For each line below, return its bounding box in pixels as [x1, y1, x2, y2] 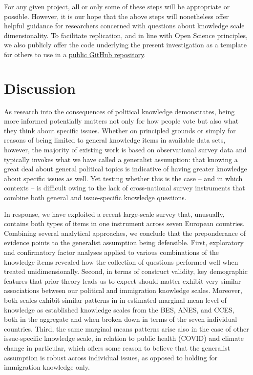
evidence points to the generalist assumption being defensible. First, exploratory [4, 237, 244, 248]
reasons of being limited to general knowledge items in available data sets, [4, 135, 226, 145]
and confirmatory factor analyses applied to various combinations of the [4, 247, 219, 257]
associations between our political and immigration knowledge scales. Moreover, [4, 285, 242, 295]
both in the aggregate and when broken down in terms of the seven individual [4, 314, 237, 324]
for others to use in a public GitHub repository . [4, 49, 146, 59]
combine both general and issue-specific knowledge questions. [4, 192, 187, 203]
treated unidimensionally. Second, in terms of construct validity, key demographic [4, 266, 248, 276]
